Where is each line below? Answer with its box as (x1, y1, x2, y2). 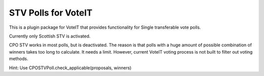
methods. (9, 56, 28, 62)
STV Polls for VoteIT (9, 7, 93, 18)
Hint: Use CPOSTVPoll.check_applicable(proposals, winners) (9, 65, 132, 71)
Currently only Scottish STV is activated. (9, 33, 90, 39)
